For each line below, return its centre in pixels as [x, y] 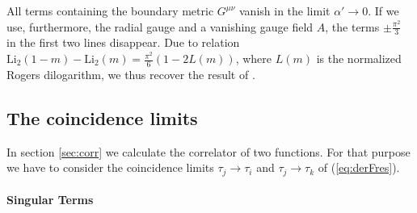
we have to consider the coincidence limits [110, 167]
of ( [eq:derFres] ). [359, 167]
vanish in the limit [284, 10]
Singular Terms [50, 200]
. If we [383, 10]
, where [254, 58]
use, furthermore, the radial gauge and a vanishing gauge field [160, 26]
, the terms [352, 26]
